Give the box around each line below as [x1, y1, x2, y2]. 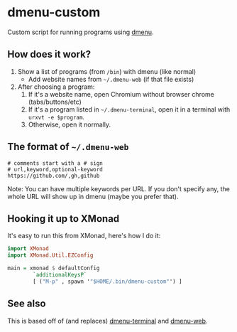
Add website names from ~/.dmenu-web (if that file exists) [28, 75, 194, 83]
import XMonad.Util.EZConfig [7, 252, 94, 259]
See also [7, 298, 46, 310]
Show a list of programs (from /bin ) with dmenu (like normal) [17, 67, 197, 75]
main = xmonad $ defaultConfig [7, 264, 100, 272]
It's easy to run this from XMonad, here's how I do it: [7, 232, 161, 240]
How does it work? [7, 48, 92, 60]
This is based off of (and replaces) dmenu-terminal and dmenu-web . [7, 316, 208, 325]
